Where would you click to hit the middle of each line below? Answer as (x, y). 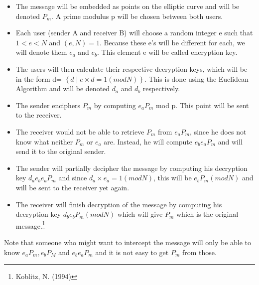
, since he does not (218, 131)
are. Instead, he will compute (148, 141)
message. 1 (30, 225)
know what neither (44, 141)
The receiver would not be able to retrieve (80, 131)
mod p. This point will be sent (202, 105)
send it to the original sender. (61, 151)
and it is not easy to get (132, 252)
